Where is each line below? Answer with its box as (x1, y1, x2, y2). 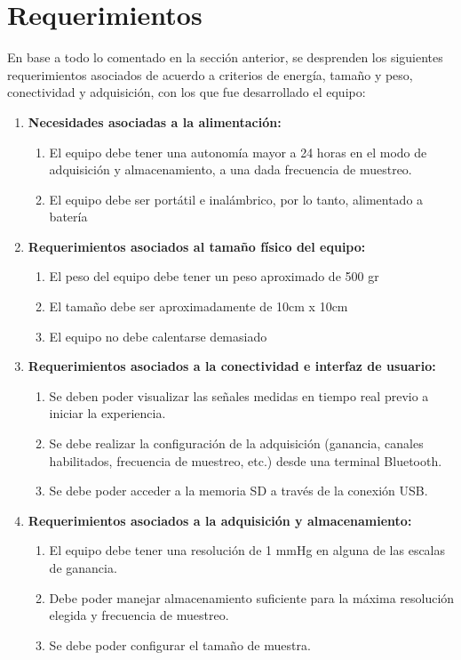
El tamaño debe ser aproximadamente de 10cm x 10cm (49, 297, 348, 316)
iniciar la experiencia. (49, 404, 166, 423)
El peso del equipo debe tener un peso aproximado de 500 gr (49, 267, 379, 286)
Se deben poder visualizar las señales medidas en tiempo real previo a (49, 386, 429, 405)
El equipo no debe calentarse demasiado (49, 326, 267, 345)
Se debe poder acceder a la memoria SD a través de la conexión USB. (49, 481, 428, 500)
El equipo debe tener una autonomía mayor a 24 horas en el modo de (49, 142, 427, 161)
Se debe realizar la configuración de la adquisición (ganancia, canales (49, 434, 424, 453)
